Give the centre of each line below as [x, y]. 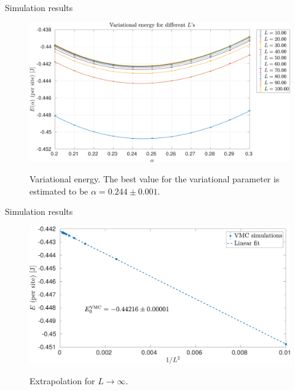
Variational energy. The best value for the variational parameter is [155, 179]
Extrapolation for [62, 381]
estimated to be [59, 191]
